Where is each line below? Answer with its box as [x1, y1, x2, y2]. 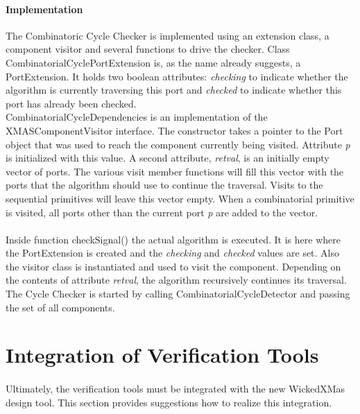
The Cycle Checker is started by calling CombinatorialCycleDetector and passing [6, 286, 350, 301]
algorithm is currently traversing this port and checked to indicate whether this [6, 83, 342, 97]
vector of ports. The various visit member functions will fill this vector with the [6, 164, 344, 178]
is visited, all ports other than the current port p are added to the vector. [6, 205, 318, 219]
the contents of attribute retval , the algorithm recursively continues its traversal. [6, 273, 347, 287]
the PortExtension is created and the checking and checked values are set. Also [6, 245, 340, 260]
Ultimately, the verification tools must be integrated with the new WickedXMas [6, 381, 345, 396]
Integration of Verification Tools [6, 340, 319, 369]
